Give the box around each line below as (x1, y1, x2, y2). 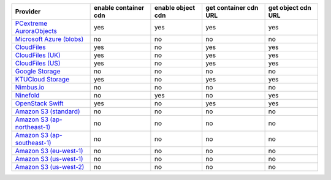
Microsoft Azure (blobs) (15, 35, 84, 43)
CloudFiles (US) (15, 59, 61, 67)
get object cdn (268, 4, 312, 12)
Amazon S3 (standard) (15, 107, 80, 116)
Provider (15, 7, 41, 15)
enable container (93, 4, 145, 12)
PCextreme (15, 19, 48, 28)
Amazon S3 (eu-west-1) (15, 147, 83, 155)
